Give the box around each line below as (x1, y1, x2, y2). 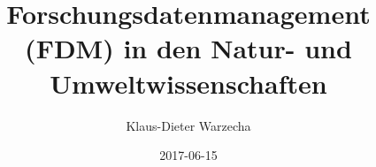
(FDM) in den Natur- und (25, 30, 352, 66)
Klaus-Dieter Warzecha (126, 116, 251, 134)
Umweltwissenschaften (50, 65, 327, 101)
